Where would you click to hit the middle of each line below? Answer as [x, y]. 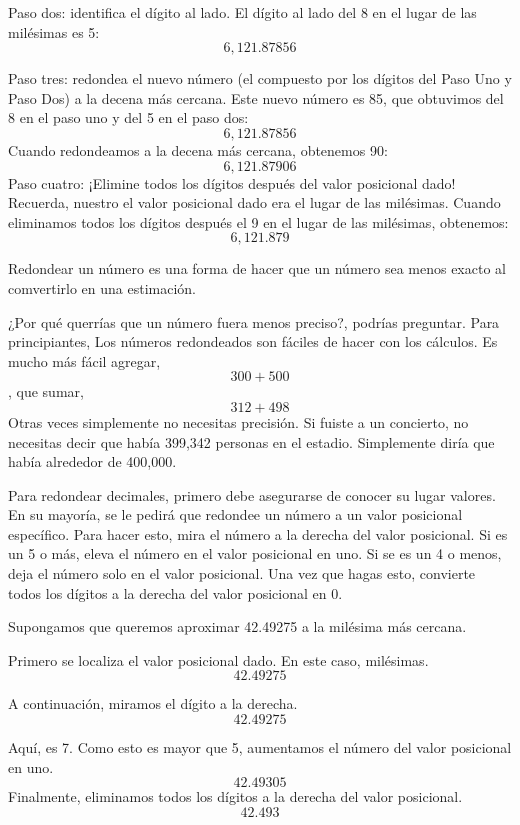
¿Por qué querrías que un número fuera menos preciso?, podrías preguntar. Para [254, 321]
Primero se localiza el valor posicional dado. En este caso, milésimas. [218, 659]
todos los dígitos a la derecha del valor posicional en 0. [175, 592]
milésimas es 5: [54, 31]
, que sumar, [46, 391]
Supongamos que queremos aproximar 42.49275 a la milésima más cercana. [237, 626]
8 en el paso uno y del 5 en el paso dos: [128, 117]
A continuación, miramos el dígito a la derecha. [153, 703]
